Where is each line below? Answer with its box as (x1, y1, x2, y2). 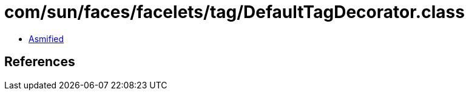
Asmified (29, 33, 64, 44)
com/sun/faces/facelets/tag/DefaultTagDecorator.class (4, 2, 465, 22)
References (4, 54, 75, 70)
